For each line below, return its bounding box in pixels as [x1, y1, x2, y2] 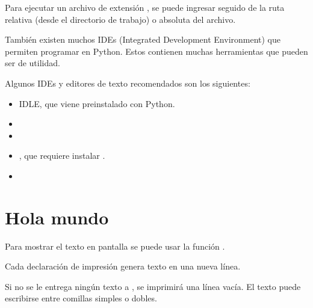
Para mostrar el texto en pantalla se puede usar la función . [5, 239, 225, 252]
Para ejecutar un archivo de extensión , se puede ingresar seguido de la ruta [5, 1, 285, 13]
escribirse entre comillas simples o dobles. [5, 292, 157, 304]
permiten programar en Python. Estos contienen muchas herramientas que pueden [5, 45, 308, 57]
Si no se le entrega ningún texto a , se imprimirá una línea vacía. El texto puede [5, 280, 301, 292]
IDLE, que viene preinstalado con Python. [19, 97, 175, 109]
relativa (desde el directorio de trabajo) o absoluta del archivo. [5, 13, 236, 25]
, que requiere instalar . [19, 149, 105, 162]
